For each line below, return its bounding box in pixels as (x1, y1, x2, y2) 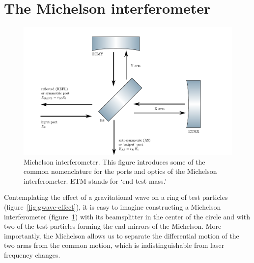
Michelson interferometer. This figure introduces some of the (24, 156, 205, 167)
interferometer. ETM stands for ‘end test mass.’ (24, 175, 167, 186)
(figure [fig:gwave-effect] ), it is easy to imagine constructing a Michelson (4, 202, 221, 212)
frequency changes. (4, 249, 60, 260)
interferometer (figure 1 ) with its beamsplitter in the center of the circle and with (4, 211, 250, 221)
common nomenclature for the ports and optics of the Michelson (24, 166, 217, 176)
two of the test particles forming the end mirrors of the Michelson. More (4, 221, 222, 231)
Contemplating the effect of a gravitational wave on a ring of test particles (4, 192, 228, 202)
